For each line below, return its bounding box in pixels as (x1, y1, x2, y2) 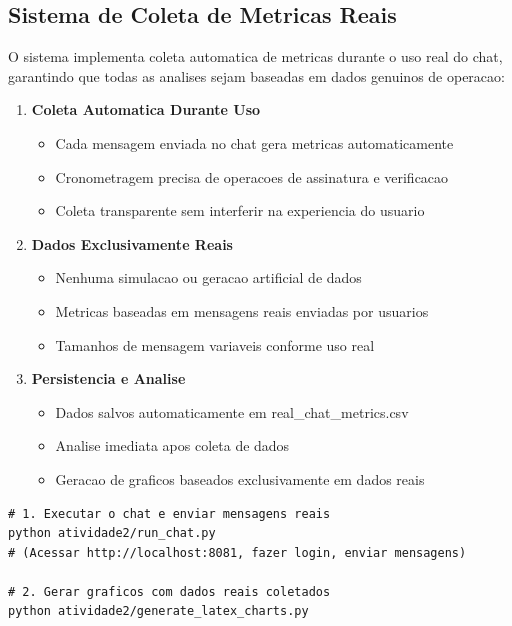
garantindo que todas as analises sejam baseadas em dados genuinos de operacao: (8, 65, 505, 86)
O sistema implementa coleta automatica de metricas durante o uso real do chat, (8, 46, 503, 67)
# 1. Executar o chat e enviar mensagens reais (8, 506, 331, 521)
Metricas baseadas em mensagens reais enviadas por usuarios (55, 300, 429, 321)
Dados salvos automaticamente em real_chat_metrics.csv (55, 401, 409, 422)
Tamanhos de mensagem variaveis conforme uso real (55, 334, 375, 355)
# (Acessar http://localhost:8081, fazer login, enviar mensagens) (8, 545, 467, 560)
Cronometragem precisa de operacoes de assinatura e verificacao (55, 166, 449, 187)
